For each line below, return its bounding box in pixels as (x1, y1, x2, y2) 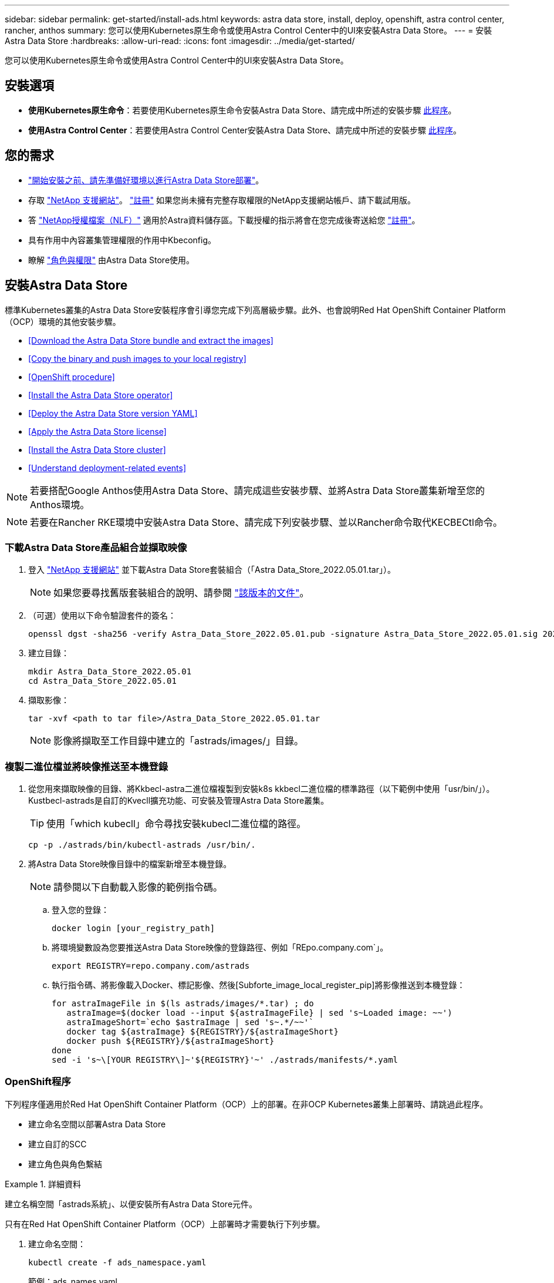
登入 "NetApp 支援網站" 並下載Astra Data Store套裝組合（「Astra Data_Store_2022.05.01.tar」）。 (28, 565, 396, 575)
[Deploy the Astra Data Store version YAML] (28, 408, 198, 418)
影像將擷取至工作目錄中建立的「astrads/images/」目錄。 (53, 735, 303, 747)
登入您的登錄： (52, 905, 109, 915)
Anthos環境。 (30, 498, 90, 510)
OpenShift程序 (5, 1076, 71, 1088)
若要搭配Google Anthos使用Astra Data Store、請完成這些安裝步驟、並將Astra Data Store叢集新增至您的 (30, 484, 485, 496)
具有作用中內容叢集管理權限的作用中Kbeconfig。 (28, 234, 216, 245)
